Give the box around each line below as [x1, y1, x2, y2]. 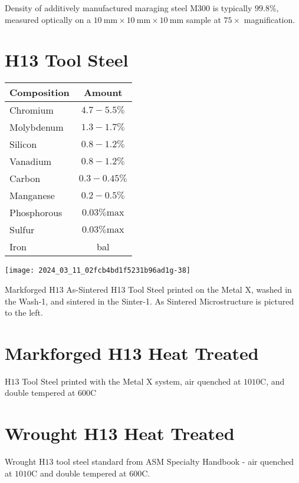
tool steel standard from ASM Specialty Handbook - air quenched [56, 455, 294, 468]
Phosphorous [9, 206, 63, 220]
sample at [186, 13, 221, 25]
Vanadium [9, 154, 52, 168]
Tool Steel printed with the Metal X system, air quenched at [22, 375, 241, 387]
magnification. [244, 13, 295, 25]
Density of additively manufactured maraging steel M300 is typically [5, 2, 252, 14]
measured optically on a [5, 13, 91, 25]
